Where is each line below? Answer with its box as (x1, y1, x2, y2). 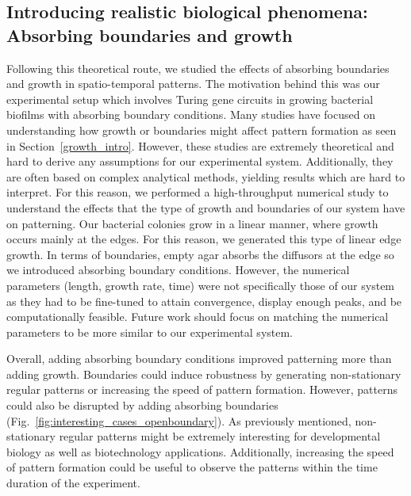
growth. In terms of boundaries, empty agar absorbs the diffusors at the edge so (6, 246, 394, 262)
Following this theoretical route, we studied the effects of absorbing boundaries (6, 59, 390, 76)
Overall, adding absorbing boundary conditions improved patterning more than (6, 350, 392, 367)
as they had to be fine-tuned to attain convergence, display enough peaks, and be (6, 292, 402, 309)
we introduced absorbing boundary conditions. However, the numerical (6, 261, 350, 278)
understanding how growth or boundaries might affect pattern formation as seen (6, 121, 397, 138)
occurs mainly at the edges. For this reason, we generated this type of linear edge (6, 231, 401, 247)
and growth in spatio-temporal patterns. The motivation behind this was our (6, 75, 380, 92)
